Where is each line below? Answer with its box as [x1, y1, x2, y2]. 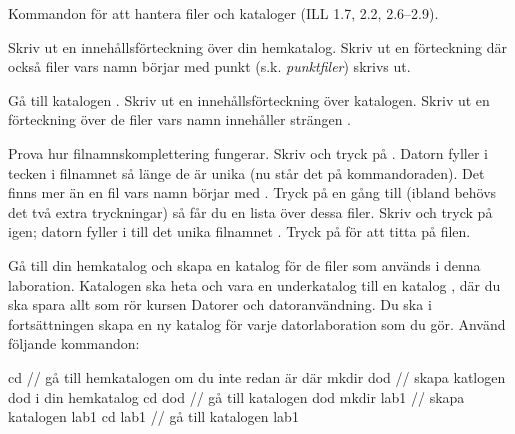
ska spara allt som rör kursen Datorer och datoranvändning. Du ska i [8, 294, 432, 315]
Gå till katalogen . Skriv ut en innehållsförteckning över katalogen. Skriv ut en [8, 89, 490, 110]
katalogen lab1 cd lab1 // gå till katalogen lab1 [8, 406, 299, 427]
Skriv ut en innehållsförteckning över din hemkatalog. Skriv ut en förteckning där [8, 36, 507, 57]
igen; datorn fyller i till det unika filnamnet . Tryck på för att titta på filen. [8, 221, 471, 242]
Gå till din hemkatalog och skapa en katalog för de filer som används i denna [8, 254, 481, 275]
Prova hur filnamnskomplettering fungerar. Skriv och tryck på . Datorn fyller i [8, 142, 489, 163]
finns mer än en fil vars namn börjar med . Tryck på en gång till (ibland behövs [8, 182, 497, 203]
